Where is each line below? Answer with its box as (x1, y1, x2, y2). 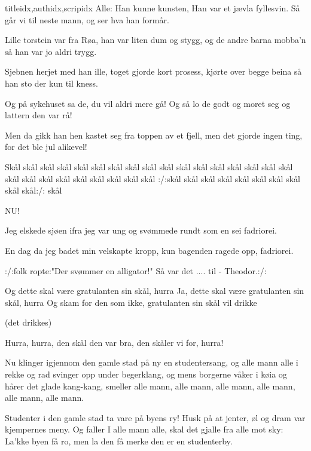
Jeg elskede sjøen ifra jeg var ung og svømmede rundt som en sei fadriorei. (5, 224, 277, 237)
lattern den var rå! (5, 109, 72, 121)
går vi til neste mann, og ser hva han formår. (5, 13, 169, 26)
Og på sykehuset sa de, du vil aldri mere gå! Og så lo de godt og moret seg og (5, 97, 291, 109)
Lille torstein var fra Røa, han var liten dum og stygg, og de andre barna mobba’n (5, 33, 306, 46)
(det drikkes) (5, 316, 52, 329)
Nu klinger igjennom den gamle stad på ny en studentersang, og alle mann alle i (5, 356, 298, 369)
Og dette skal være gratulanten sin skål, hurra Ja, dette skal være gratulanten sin (5, 284, 304, 297)
